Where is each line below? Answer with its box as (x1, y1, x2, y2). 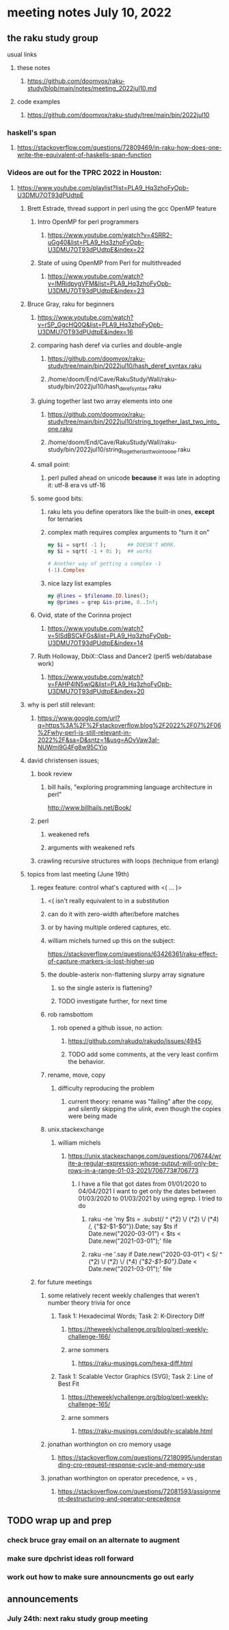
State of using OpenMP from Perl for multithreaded (37, 259, 181, 267)
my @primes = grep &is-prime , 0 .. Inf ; (47, 598, 159, 605)
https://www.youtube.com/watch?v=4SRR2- (47, 231, 173, 239)
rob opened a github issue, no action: (57, 1024, 163, 1032)
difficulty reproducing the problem (57, 1084, 155, 1093)
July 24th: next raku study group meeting (7, 1614, 148, 1623)
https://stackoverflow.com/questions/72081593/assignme (57, 1487, 221, 1495)
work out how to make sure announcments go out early (7, 1572, 194, 1581)
